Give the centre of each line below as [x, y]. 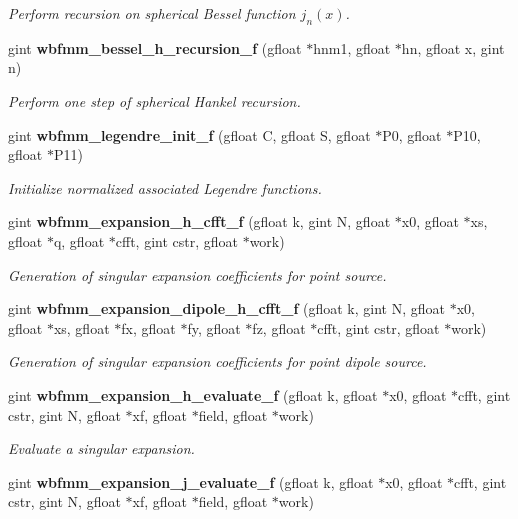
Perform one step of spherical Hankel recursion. [154, 100]
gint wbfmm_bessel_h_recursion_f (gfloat [155, 47]
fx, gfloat [148, 327]
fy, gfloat [214, 327]
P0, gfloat [412, 134]
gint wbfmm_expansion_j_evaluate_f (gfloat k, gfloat [191, 481]
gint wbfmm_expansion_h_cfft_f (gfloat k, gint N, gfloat [199, 221]
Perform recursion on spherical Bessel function [152, 13]
